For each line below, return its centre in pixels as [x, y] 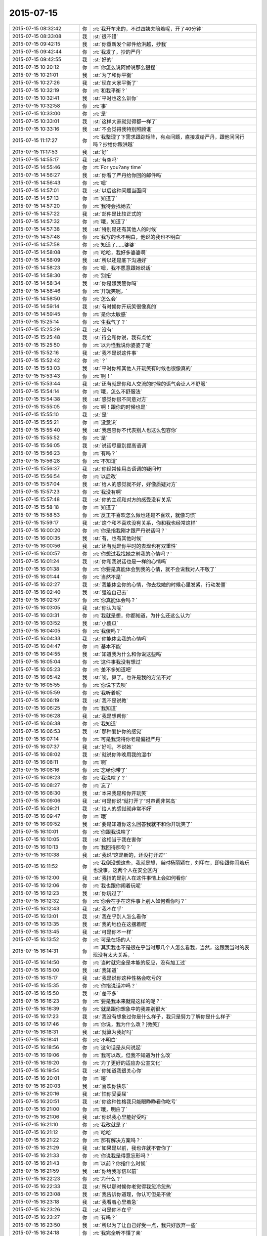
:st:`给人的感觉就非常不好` [123, 808]
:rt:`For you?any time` [118, 167]
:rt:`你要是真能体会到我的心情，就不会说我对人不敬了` [155, 569]
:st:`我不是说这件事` [115, 353]
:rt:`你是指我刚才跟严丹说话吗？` [130, 530]
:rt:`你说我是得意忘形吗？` [122, 1155]
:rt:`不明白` [105, 1040]
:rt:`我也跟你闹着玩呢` [117, 885]
